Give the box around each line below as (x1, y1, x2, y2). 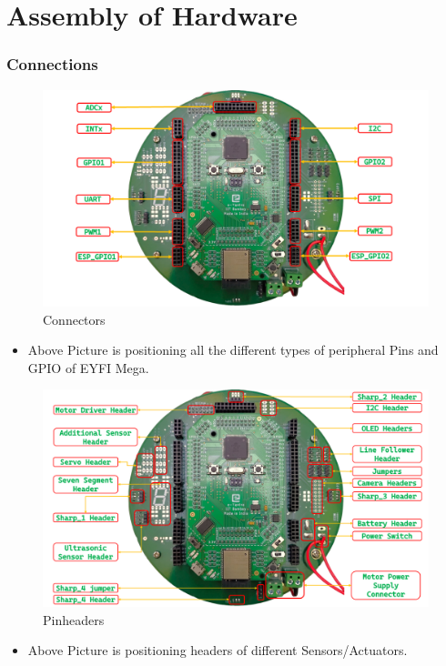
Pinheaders (43, 610, 105, 629)
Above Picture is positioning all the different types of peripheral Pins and (27, 340, 439, 359)
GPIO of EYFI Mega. (27, 358, 149, 377)
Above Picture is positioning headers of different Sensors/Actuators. (27, 641, 408, 660)
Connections (6, 53, 98, 76)
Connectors (43, 309, 106, 328)
